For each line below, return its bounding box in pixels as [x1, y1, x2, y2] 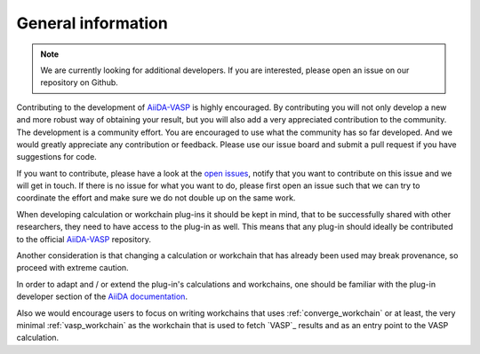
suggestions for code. [16, 152, 97, 162]
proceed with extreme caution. [16, 263, 129, 273]
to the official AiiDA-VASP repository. [16, 233, 151, 244]
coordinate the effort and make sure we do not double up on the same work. [16, 193, 296, 203]
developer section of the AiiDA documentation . [16, 291, 188, 302]
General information [16, 13, 168, 33]
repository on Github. [40, 77, 119, 88]
